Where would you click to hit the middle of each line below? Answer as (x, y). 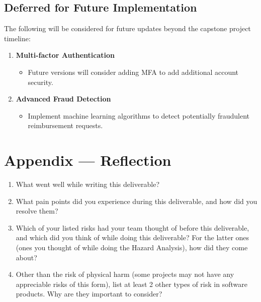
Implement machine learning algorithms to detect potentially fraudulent (139, 115)
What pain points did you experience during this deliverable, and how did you (137, 201)
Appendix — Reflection (88, 160)
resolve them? (37, 211)
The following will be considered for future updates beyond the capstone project (127, 28)
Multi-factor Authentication (65, 55)
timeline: (17, 38)
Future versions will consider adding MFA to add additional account (133, 72)
